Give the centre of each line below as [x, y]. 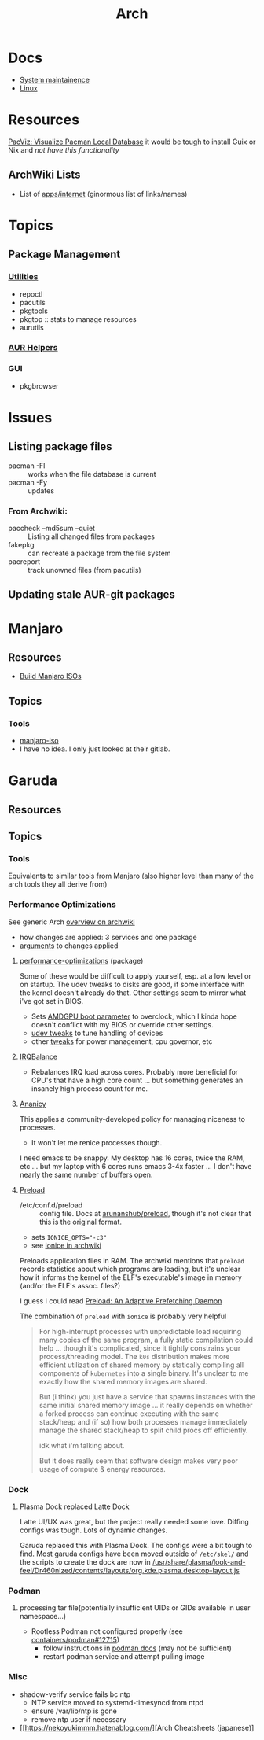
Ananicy [33, 1104]
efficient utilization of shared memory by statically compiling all [141, 1365]
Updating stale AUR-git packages [92, 595]
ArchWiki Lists [44, 175]
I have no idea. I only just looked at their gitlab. [95, 749]
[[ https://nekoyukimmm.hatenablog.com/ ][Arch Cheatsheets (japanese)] [137, 1727]
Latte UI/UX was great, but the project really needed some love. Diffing [134, 1522]
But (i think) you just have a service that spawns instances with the [147, 1396]
